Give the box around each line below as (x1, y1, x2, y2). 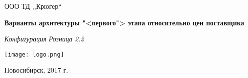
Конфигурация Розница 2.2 (4, 34, 84, 44)
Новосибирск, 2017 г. (4, 65, 68, 75)
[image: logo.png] (4, 51, 64, 58)
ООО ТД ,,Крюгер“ (4, 1, 62, 11)
